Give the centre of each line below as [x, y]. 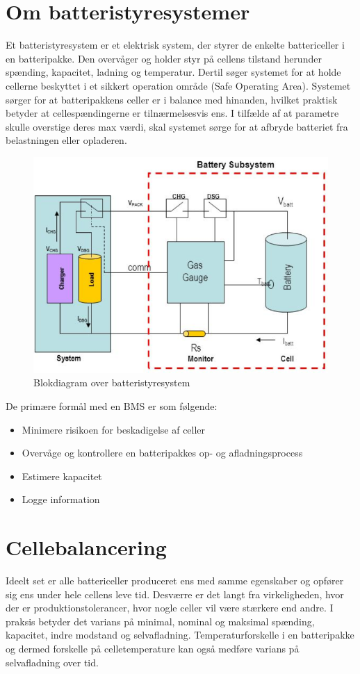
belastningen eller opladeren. [66, 140]
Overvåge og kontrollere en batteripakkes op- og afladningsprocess [162, 453]
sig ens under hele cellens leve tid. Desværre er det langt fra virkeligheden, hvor [175, 594]
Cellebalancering [86, 547]
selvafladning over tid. [52, 662]
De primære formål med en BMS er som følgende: [112, 405]
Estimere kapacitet [62, 476]
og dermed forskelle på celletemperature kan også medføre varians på [153, 649]
